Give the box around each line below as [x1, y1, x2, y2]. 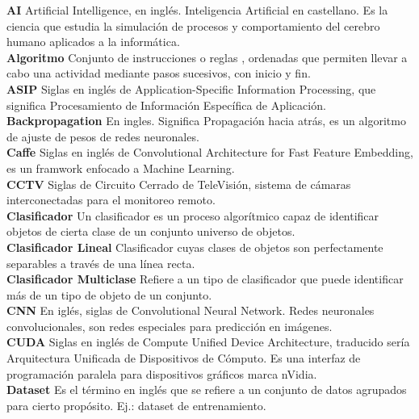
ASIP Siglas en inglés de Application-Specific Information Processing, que [6, 80, 376, 97]
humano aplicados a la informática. [6, 33, 180, 50]
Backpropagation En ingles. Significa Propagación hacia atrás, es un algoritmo [6, 112, 406, 129]
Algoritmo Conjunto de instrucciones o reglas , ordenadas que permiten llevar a [6, 48, 408, 65]
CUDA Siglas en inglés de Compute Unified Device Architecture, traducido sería [6, 333, 410, 350]
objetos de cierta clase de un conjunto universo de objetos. [6, 223, 295, 240]
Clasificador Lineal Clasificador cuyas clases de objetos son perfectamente [6, 238, 383, 255]
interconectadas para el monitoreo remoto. [6, 191, 216, 208]
